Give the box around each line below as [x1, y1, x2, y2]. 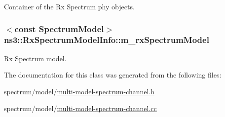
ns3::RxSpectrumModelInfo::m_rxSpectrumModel [4, 34, 209, 46]
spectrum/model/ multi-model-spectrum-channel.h [4, 86, 155, 96]
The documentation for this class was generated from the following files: [4, 70, 222, 80]
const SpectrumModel [14, 22, 104, 35]
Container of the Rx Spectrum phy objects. [4, 1, 135, 11]
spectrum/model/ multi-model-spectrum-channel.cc [4, 103, 157, 113]
